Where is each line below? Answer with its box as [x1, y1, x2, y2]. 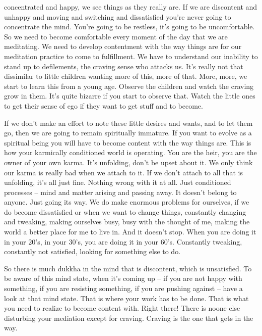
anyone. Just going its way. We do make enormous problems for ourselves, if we [4, 197, 249, 207]
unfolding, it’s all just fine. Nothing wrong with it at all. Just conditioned [4, 177, 231, 187]
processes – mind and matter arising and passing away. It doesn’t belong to [4, 186, 237, 197]
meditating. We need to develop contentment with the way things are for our [4, 41, 242, 52]
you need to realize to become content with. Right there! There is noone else [4, 303, 240, 313]
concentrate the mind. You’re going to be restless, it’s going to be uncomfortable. [4, 21, 255, 32]
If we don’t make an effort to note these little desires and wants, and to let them [4, 117, 253, 128]
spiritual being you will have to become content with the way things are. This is [4, 137, 251, 148]
